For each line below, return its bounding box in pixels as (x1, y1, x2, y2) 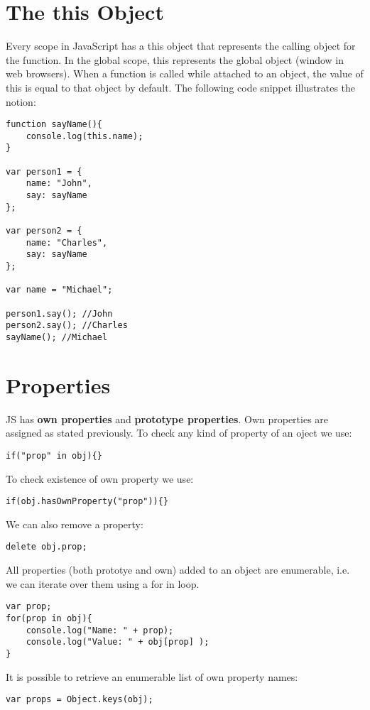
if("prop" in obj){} (6, 450, 103, 461)
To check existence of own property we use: (6, 471, 194, 486)
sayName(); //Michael (6, 332, 108, 342)
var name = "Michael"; (6, 285, 113, 295)
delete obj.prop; (6, 542, 87, 552)
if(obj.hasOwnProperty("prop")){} (6, 496, 169, 507)
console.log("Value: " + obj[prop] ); (26, 637, 210, 648)
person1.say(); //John (6, 308, 113, 319)
